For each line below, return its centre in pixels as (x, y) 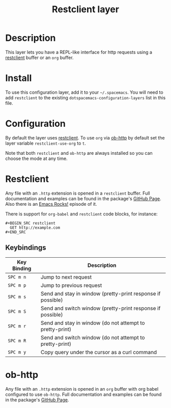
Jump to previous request (71, 285)
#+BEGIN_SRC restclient (31, 223)
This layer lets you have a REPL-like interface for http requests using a (79, 52)
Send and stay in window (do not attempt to (93, 323)
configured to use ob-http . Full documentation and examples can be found (83, 394)
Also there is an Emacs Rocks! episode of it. (51, 204)
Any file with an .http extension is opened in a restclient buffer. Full (78, 193)
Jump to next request (66, 277)
